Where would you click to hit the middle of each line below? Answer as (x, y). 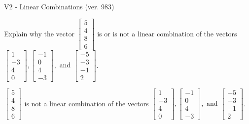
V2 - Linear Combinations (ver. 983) (59, 6)
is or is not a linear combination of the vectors (167, 33)
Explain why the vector (39, 33)
